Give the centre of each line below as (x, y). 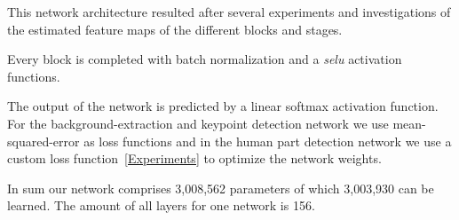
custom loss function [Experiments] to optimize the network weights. (194, 158)
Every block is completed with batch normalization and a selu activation (205, 59)
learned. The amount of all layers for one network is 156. (161, 205)
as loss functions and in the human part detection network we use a (268, 141)
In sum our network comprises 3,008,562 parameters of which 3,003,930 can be (221, 188)
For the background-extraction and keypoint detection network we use (198, 123)
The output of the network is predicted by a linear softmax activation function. (223, 106)
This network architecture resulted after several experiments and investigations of (229, 12)
